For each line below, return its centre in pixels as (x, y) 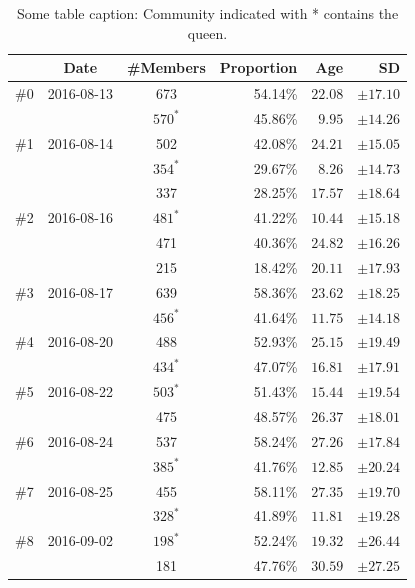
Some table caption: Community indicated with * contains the (207, 13)
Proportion (258, 67)
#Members (166, 67)
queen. (207, 32)
